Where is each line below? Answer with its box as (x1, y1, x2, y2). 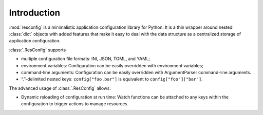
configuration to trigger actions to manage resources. (21, 101, 129, 107)
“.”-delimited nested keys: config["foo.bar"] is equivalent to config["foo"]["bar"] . (21, 76, 203, 82)
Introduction (9, 7, 60, 18)
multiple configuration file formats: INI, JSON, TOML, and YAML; (21, 56, 150, 62)
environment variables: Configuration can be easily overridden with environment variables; (21, 62, 204, 68)
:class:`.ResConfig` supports (9, 47, 66, 53)
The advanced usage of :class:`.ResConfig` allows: (9, 85, 111, 91)
